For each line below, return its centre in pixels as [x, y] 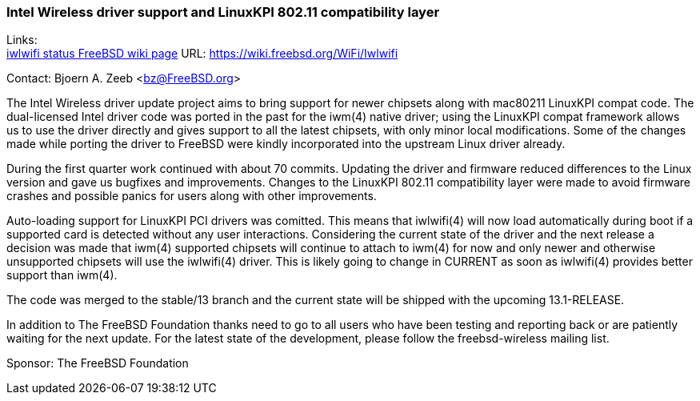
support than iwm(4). [62, 275]
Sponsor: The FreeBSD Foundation [98, 363]
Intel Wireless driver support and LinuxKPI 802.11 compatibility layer [223, 12]
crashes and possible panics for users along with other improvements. [192, 196]
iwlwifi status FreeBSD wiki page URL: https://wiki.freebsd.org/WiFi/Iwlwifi [202, 54]
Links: [22, 40]
